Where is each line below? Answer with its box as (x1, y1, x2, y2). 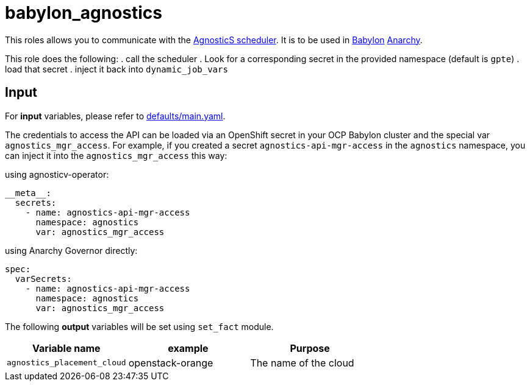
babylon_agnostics (5, 2, 163, 23)
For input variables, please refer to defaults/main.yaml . (5, 110, 226, 121)
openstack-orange (128, 356, 213, 369)
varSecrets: (15, 273, 72, 284)
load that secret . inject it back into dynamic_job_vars (5, 63, 228, 74)
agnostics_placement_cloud (7, 358, 126, 368)
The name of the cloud (250, 356, 354, 369)
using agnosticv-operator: (5, 169, 109, 180)
